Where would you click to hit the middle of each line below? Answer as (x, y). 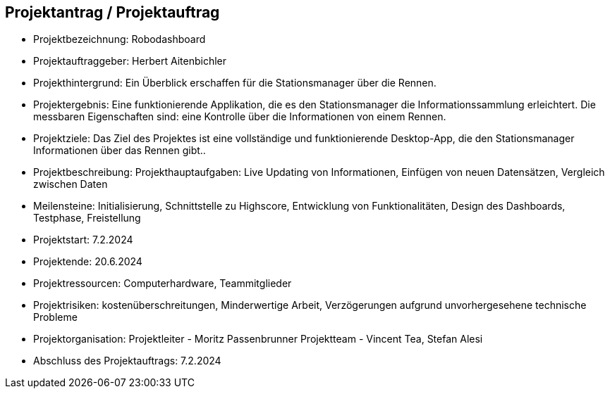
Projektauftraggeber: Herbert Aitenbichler (130, 61)
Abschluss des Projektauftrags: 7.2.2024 (127, 361)
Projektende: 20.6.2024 (88, 262)
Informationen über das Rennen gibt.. (120, 151)
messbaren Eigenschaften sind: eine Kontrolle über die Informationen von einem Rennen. (240, 117)
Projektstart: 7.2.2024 (83, 240)
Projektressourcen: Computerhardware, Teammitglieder (163, 284)
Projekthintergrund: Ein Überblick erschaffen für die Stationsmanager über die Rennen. (235, 83)
